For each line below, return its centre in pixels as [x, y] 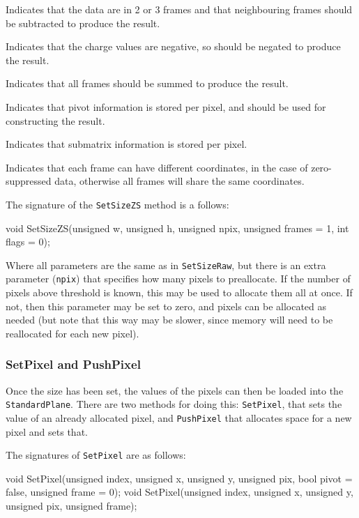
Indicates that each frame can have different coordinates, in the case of [157, 167]
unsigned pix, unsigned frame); [71, 506]
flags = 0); [28, 242]
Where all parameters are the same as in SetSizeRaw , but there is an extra [166, 265]
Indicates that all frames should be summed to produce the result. [147, 83]
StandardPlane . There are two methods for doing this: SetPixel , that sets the [174, 404]
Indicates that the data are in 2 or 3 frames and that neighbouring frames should [179, 9]
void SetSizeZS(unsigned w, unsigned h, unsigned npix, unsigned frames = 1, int [177, 228]
